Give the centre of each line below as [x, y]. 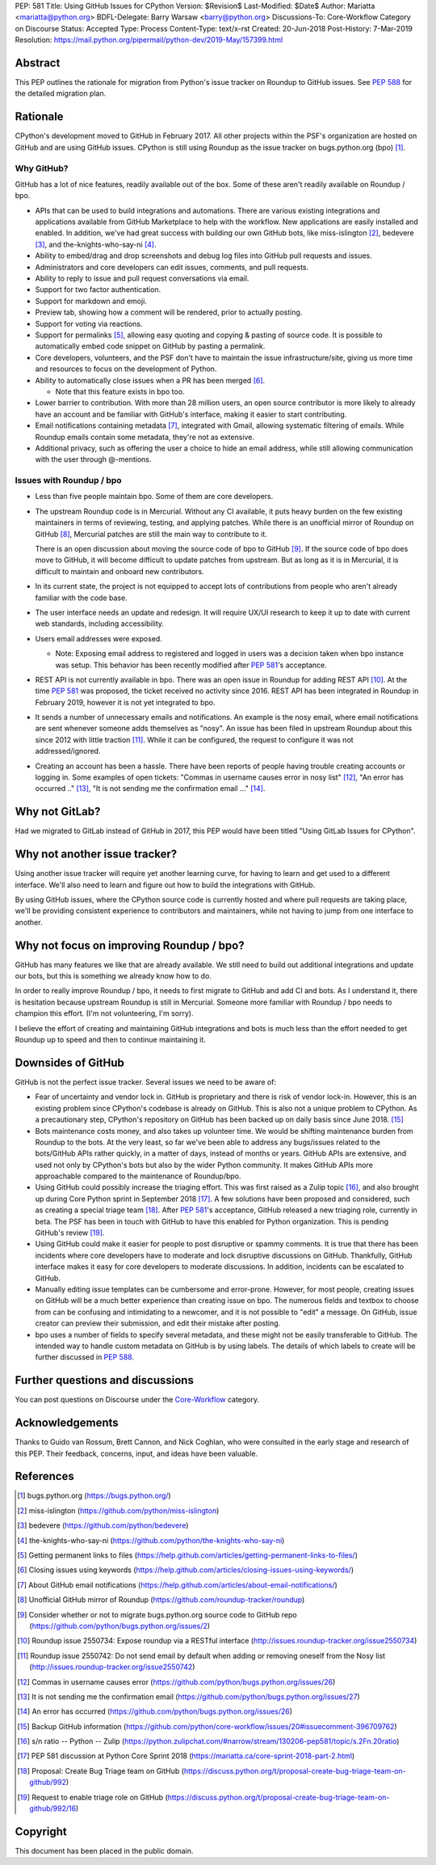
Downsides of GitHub [70, 1062]
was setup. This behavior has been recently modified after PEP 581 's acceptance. [191, 665]
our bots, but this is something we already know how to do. [113, 976]
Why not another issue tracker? [96, 854]
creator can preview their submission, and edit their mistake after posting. [158, 1323]
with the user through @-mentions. [93, 459]
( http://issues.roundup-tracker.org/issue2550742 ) [112, 1667]
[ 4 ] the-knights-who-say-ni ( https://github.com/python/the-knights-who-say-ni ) [151, 1540]
